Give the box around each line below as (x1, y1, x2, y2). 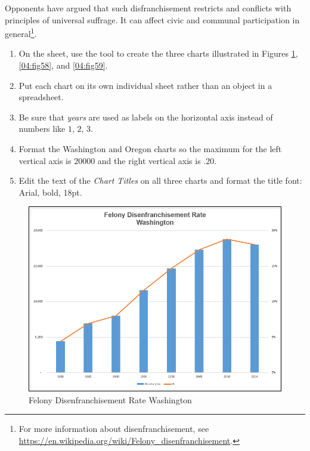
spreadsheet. (18, 91, 64, 103)
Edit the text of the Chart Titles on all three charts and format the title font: (18, 174, 302, 187)
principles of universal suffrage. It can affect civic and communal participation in (5, 13, 300, 26)
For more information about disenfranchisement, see (18, 422, 209, 435)
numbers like (18, 122, 66, 135)
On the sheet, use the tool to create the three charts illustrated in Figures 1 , (18, 47, 298, 60)
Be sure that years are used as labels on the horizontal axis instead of (18, 110, 273, 123)
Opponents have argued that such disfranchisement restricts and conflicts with (5, 2, 292, 14)
